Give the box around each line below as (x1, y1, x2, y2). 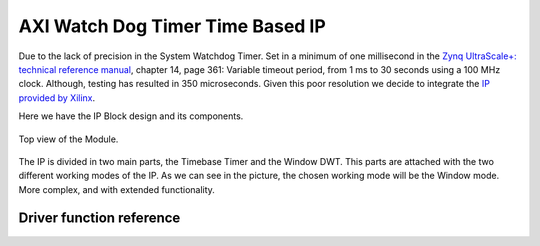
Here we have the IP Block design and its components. (18, 110, 244, 122)
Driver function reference (18, 210, 181, 227)
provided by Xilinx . (18, 91, 96, 104)
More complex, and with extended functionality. (18, 183, 215, 195)
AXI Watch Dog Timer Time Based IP (18, 15, 327, 37)
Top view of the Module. (18, 133, 119, 145)
